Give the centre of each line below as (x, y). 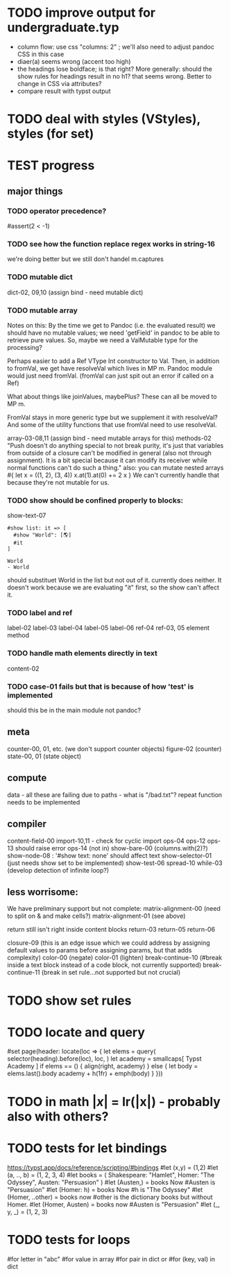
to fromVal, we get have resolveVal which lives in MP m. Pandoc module (110, 368)
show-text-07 (27, 516)
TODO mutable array (43, 310)
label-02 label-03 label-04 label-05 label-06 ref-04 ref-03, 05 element (109, 628)
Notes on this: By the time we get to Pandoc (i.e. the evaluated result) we (111, 325)
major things (35, 191)
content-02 (23, 669)
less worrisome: (43, 892)
